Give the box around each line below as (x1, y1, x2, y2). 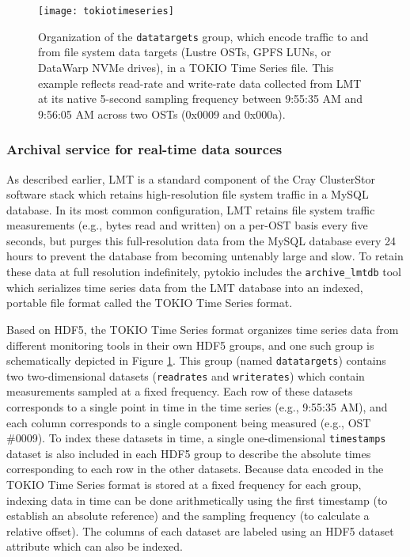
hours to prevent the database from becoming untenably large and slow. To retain (6, 248, 404, 264)
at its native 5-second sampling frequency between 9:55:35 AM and (38, 90, 363, 107)
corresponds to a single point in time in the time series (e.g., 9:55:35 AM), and (6, 399, 388, 415)
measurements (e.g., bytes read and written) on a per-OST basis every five (6, 217, 368, 233)
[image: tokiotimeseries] (38, 6, 174, 17)
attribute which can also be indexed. (6, 538, 183, 555)
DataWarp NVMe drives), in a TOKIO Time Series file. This (38, 59, 334, 75)
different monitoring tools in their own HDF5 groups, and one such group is (6, 336, 374, 353)
